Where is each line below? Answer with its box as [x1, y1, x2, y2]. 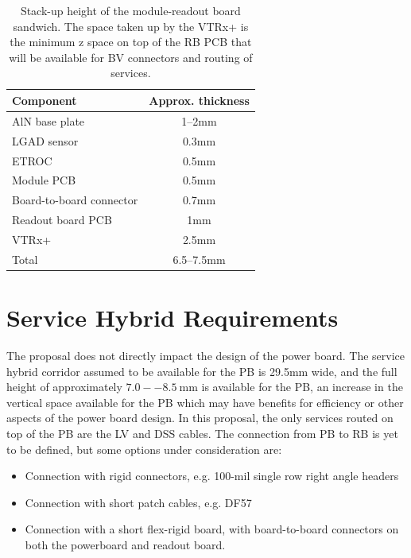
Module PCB [12, 172, 76, 188]
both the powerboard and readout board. [25, 536, 226, 552]
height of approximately [6, 378, 122, 395]
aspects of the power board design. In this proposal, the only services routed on [6, 409, 394, 426]
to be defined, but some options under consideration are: [6, 440, 282, 457]
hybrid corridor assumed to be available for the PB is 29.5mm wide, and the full [6, 362, 397, 379]
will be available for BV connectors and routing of [9, 48, 253, 65]
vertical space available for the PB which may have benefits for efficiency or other [6, 393, 404, 410]
